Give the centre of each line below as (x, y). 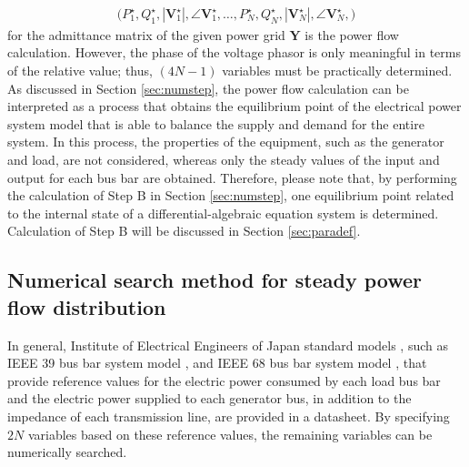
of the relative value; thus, (80, 71)
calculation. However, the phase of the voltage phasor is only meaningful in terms (234, 52)
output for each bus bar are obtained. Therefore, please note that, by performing (232, 177)
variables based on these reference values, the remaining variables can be (230, 434)
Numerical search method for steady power (215, 280)
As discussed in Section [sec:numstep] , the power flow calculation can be (208, 88)
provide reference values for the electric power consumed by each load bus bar (224, 380)
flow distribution (87, 306)
